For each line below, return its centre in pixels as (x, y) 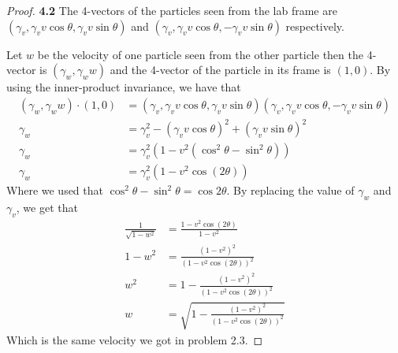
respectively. (315, 26)
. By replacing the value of (290, 190)
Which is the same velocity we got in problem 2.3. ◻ (135, 339)
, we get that (47, 208)
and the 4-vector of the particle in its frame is (220, 70)
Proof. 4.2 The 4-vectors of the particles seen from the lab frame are (172, 10)
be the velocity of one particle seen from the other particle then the (200, 54)
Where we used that (55, 190)
